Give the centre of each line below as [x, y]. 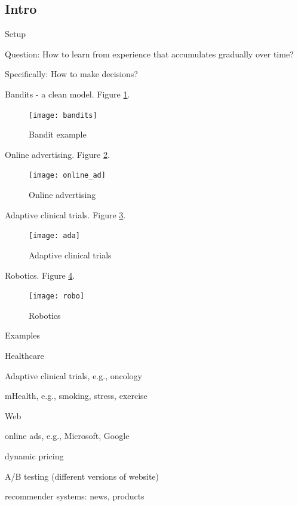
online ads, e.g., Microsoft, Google [67, 436]
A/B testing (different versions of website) [82, 476]
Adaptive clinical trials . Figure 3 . [65, 214]
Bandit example [58, 134]
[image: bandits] [63, 115]
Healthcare [24, 355]
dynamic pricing [34, 455]
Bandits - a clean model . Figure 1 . [67, 94]
